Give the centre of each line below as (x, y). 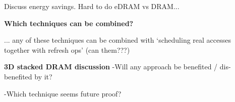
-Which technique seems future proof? (63, 93)
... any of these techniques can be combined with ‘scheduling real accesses (118, 40)
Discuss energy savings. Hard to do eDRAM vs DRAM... (92, 6)
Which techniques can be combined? (69, 23)
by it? (43, 76)
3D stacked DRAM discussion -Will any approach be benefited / (111, 67)
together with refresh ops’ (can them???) (67, 49)
